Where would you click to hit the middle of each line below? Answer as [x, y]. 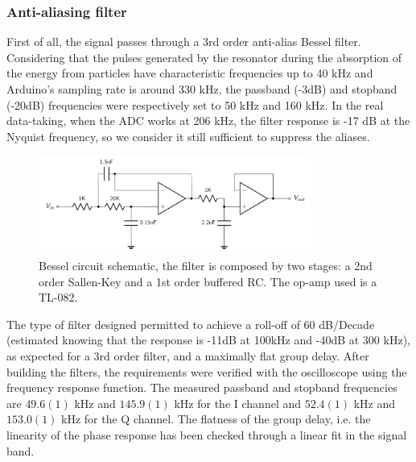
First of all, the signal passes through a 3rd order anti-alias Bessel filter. [184, 42]
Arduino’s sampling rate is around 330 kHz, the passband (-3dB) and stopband [202, 89]
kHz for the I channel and [238, 403]
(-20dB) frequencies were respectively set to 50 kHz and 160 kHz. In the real [195, 104]
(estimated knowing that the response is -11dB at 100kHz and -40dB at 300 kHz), [208, 340]
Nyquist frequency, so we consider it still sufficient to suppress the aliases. [188, 136]
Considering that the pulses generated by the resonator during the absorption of [204, 57]
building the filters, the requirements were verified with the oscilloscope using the [207, 371]
